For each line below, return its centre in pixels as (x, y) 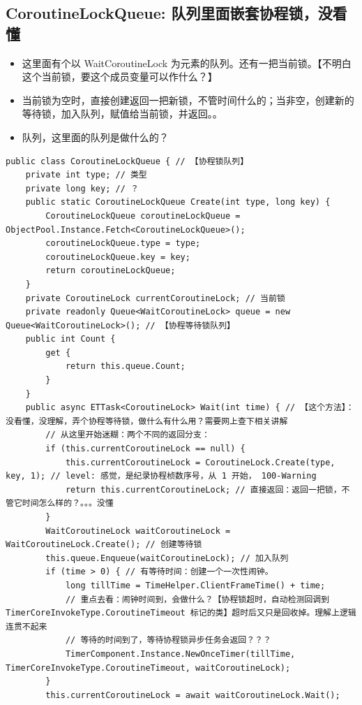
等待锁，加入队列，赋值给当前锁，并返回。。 (122, 114)
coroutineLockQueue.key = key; (118, 257)
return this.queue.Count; (125, 366)
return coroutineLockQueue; (111, 271)
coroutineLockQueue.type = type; (123, 244)
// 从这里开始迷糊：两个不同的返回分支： (128, 435)
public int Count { (70, 339)
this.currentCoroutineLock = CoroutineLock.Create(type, (200, 462)
